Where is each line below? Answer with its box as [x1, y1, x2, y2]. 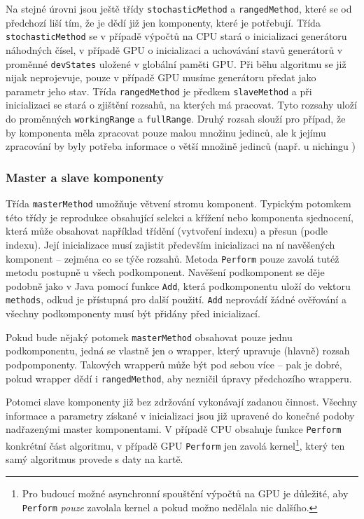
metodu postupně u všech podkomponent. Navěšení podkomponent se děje [6, 265, 325, 279]
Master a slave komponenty [6, 168, 164, 186]
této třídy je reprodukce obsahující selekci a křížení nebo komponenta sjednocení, [6, 209, 354, 224]
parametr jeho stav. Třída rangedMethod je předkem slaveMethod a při [6, 83, 312, 98]
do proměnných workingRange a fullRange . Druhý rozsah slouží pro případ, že [6, 111, 346, 125]
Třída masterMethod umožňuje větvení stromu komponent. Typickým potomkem [6, 196, 351, 211]
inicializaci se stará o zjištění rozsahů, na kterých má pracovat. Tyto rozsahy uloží [6, 97, 357, 112]
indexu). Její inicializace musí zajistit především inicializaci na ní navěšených [6, 237, 335, 251]
